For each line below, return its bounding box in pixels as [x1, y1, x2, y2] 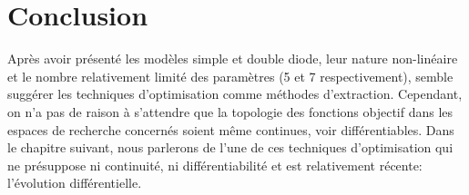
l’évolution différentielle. [7, 173, 142, 192]
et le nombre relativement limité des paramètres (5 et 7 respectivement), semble [7, 66, 454, 85]
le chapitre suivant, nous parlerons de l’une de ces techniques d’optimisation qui [7, 138, 454, 157]
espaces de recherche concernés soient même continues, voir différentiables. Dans [7, 120, 454, 139]
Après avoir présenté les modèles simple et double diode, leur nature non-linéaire [7, 49, 458, 68]
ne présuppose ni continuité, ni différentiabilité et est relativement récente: [7, 155, 423, 174]
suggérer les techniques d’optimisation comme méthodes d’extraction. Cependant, [7, 84, 463, 103]
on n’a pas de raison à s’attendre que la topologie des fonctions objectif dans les [7, 102, 454, 121]
